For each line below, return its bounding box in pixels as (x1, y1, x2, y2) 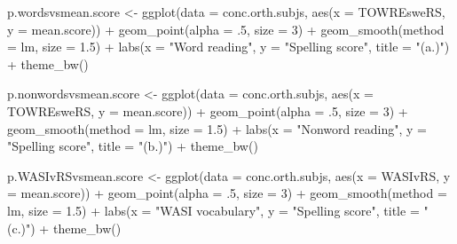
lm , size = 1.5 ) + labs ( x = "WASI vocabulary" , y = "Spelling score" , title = (7, 201, 420, 219)
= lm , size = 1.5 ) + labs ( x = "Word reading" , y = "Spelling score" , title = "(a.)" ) (7, 37, 450, 56)
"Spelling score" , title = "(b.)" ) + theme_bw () (7, 137, 258, 155)
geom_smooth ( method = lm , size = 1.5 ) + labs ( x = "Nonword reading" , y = (7, 119, 427, 138)
